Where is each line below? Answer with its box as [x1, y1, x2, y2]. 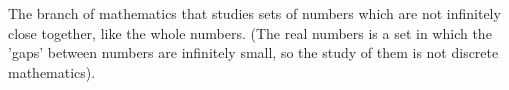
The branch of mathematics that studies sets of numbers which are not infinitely [8, 3, 501, 23]
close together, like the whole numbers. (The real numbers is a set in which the [8, 22, 492, 43]
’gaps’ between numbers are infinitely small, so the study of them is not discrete [8, 42, 499, 63]
